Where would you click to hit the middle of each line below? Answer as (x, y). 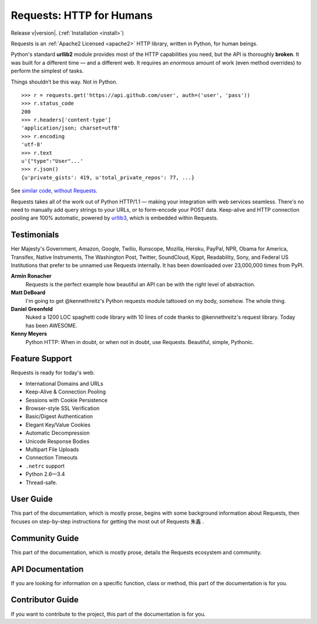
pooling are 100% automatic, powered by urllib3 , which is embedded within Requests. (114, 218)
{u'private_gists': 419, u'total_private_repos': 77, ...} (108, 177)
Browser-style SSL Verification (63, 408)
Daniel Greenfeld (32, 309)
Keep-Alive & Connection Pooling (65, 392)
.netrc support (45, 466)
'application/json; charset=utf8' (71, 128)
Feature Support (41, 359)
